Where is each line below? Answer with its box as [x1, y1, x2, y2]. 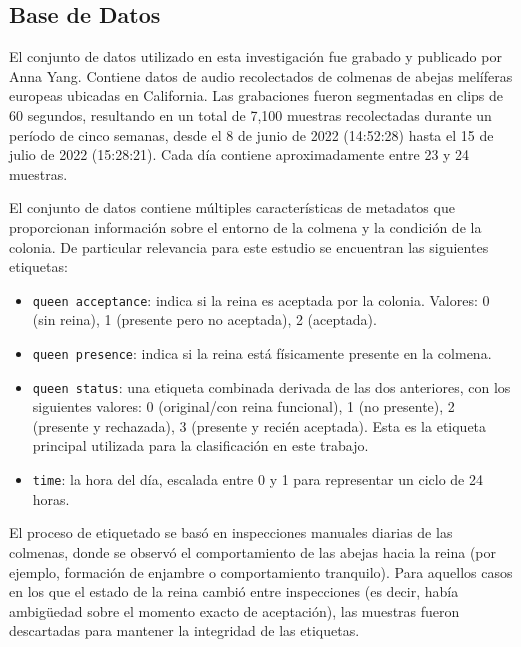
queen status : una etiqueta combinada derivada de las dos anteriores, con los [32, 376, 511, 397]
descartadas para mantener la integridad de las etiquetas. [9, 620, 360, 641]
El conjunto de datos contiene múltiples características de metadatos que [9, 197, 455, 218]
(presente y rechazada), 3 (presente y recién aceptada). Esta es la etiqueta [32, 415, 487, 436]
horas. [32, 488, 70, 509]
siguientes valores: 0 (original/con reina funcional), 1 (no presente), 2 [32, 396, 455, 417]
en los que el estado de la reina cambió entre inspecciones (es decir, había [9, 581, 459, 602]
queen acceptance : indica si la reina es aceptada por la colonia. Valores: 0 [32, 289, 490, 310]
